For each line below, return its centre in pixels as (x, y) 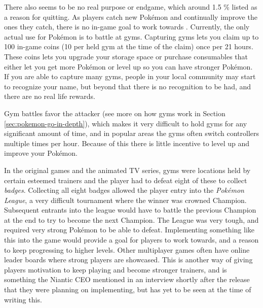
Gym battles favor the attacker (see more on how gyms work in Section (115, 113)
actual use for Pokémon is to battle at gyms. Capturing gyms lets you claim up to (131, 36)
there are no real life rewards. (50, 96)
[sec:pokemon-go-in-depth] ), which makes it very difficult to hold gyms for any (126, 123)
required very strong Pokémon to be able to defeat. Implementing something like (129, 230)
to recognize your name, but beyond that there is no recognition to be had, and (128, 86)
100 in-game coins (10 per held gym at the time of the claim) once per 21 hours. (129, 46)
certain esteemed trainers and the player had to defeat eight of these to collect (126, 180)
